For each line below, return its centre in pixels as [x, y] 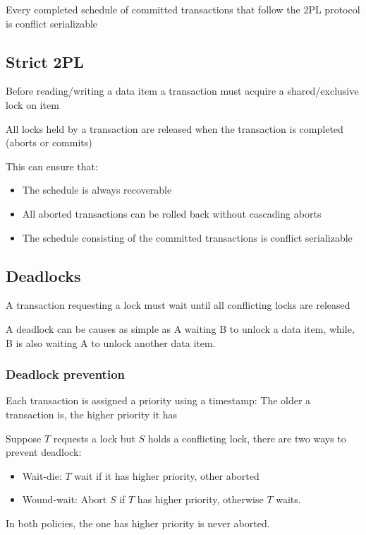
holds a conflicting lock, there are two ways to [247, 438]
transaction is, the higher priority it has [92, 414]
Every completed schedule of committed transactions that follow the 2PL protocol [183, 9]
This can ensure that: [52, 166]
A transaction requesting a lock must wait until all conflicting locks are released [178, 305]
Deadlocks [43, 275]
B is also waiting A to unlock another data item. [111, 342]
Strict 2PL [45, 61]
